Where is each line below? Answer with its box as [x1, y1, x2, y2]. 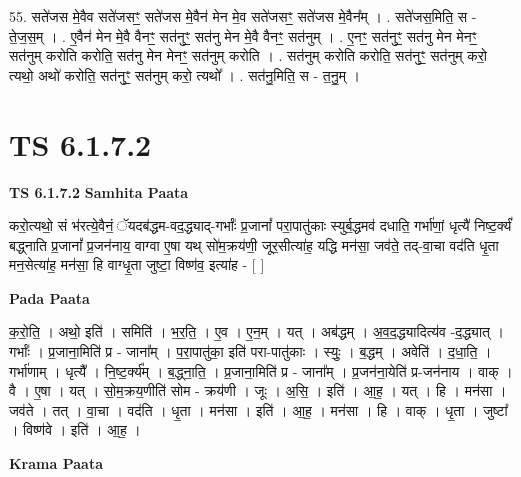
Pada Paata [9, 287, 90, 308]
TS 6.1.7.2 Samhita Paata [9, 181, 189, 202]
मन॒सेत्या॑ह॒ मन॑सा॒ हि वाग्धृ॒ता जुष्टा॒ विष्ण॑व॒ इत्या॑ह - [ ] [9, 254, 265, 275]
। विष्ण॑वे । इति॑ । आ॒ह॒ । [9, 419, 141, 440]
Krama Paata [9, 453, 103, 474]
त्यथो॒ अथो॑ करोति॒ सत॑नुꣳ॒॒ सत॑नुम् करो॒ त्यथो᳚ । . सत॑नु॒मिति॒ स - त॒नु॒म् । [9, 64, 360, 85]
